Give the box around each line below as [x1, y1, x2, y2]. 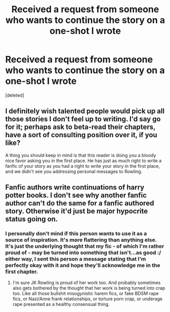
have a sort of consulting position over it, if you [5, 131, 157, 139]
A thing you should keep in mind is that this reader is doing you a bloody [5, 152, 156, 158]
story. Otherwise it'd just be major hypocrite [5, 207, 148, 215]
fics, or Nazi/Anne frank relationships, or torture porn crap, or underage [12, 296, 163, 302]
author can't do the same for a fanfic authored [5, 199, 154, 208]
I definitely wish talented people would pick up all [5, 107, 165, 115]
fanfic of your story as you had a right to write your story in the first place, [5, 163, 160, 169]
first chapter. [5, 268, 39, 275]
